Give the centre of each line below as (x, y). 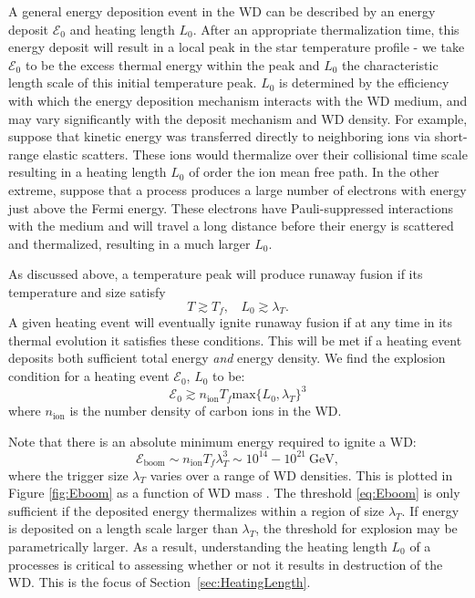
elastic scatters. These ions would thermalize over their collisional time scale (255, 154)
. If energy (430, 510)
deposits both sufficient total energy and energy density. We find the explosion (227, 358)
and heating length (122, 29)
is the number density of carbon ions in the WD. (206, 411)
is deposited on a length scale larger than (123, 528)
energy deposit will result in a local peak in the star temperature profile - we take (237, 47)
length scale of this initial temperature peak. (133, 82)
